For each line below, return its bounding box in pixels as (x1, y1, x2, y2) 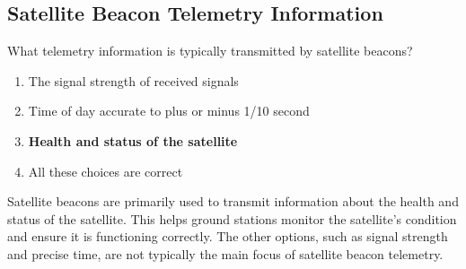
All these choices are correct (28, 161, 183, 180)
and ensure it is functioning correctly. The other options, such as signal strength (7, 227, 448, 246)
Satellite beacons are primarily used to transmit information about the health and (7, 192, 459, 211)
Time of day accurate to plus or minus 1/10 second (28, 101, 310, 120)
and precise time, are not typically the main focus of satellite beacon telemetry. (7, 244, 444, 263)
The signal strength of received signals (28, 71, 239, 90)
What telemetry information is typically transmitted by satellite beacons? (7, 41, 413, 60)
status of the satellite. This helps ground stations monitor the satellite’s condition (7, 209, 457, 228)
